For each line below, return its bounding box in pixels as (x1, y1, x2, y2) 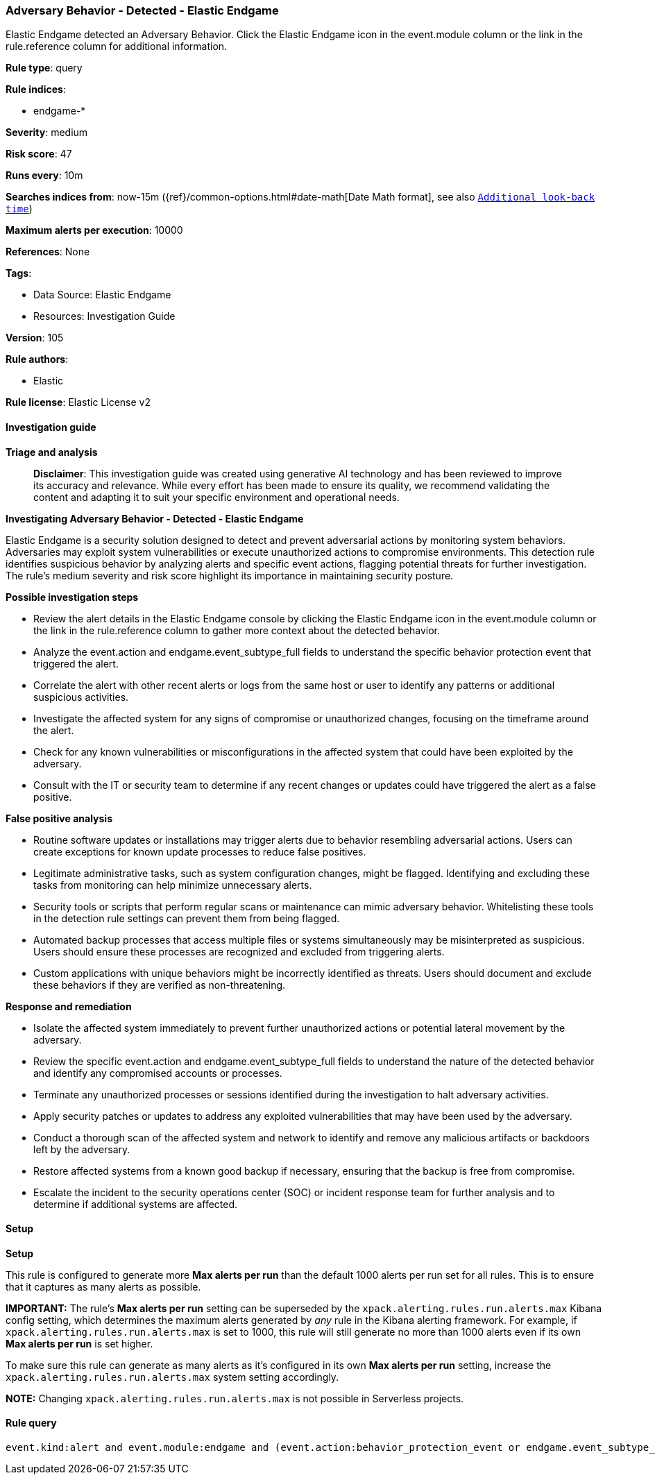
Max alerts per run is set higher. (6, 1337, 153, 1350)
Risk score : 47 (6, 148, 72, 160)
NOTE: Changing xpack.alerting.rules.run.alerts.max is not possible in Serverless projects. (6, 1392, 464, 1404)
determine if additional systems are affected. (33, 1198, 238, 1210)
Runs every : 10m (6, 169, 83, 182)
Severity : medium (6, 126, 88, 139)
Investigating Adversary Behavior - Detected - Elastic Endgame (6, 512, 304, 525)
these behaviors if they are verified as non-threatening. (33, 978, 286, 991)
